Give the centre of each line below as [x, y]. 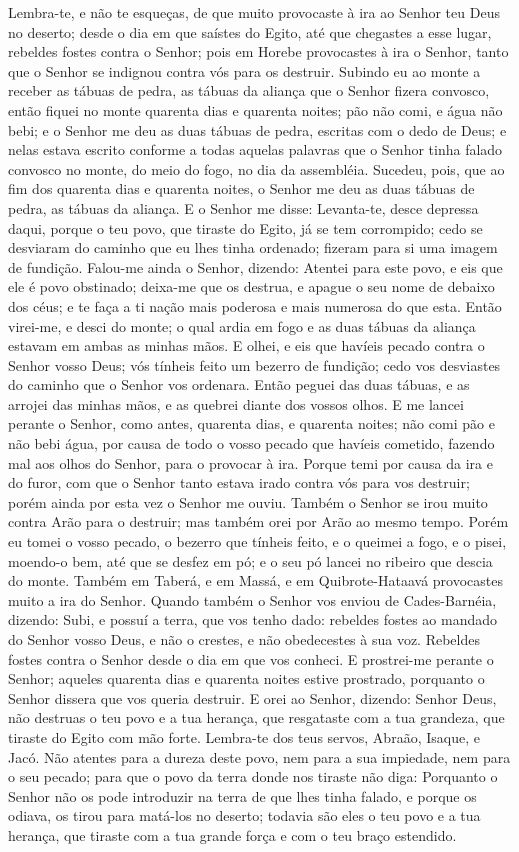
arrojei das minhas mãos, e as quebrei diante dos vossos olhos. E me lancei [236, 403]
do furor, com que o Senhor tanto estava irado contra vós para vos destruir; [239, 482]
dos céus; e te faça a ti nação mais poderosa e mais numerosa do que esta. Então [255, 305]
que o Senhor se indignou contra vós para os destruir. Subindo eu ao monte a [244, 70]
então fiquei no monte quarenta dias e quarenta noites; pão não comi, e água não [255, 109]
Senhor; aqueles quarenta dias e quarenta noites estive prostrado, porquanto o [246, 678]
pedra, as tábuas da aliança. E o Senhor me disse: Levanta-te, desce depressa [243, 207]
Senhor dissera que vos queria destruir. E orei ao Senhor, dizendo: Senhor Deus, [252, 697]
